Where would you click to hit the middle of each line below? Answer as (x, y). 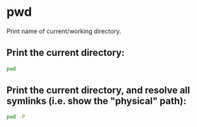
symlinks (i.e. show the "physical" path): (96, 101)
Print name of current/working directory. (64, 31)
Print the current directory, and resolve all (98, 90)
